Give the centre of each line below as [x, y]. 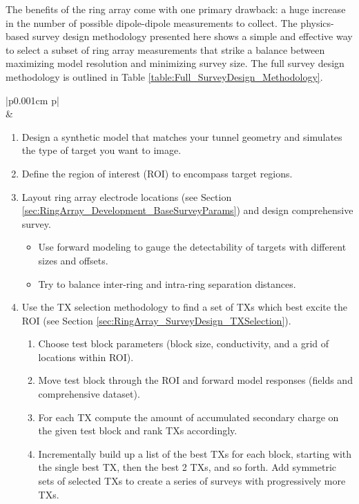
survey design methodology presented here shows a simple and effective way [192, 36]
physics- [317, 22]
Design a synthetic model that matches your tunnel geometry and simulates [182, 136]
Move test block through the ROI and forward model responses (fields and [195, 380]
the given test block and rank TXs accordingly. [138, 430]
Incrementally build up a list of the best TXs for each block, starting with [195, 453]
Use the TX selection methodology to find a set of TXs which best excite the [185, 307]
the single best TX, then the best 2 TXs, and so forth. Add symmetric [187, 467]
